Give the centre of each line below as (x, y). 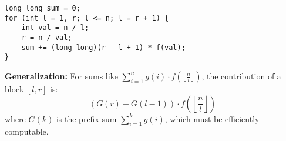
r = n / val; (47, 37)
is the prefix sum (86, 118)
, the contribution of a (241, 75)
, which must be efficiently (212, 118)
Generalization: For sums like (61, 75)
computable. (27, 131)
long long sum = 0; (43, 8)
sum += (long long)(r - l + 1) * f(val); (103, 47)
